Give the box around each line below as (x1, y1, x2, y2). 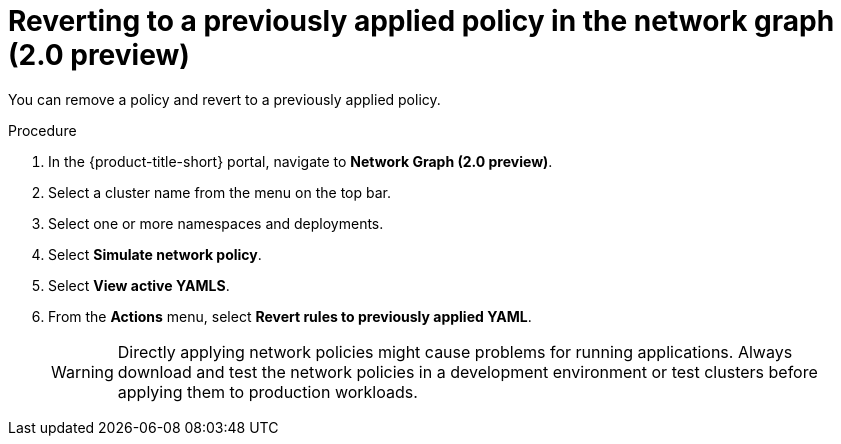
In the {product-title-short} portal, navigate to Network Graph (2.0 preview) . (48, 152, 553, 170)
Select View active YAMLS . (48, 276, 230, 294)
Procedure (8, 121, 77, 139)
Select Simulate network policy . (48, 245, 262, 263)
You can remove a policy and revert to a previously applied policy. (8, 90, 441, 108)
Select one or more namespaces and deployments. (48, 214, 384, 232)
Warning (51, 361, 114, 382)
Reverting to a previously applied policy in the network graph (8, 4, 835, 38)
